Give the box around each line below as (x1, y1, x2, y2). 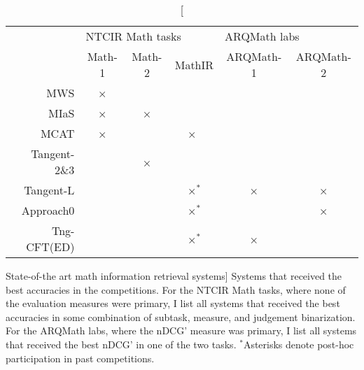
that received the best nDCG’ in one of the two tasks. (6, 336, 237, 351)
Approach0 (21, 202, 75, 218)
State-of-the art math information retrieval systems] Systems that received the (6, 269, 342, 283)
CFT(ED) (26, 239, 75, 255)
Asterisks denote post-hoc (243, 336, 354, 351)
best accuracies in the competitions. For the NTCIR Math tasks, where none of (6, 282, 346, 297)
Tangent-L (24, 182, 75, 198)
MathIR (174, 56, 214, 73)
